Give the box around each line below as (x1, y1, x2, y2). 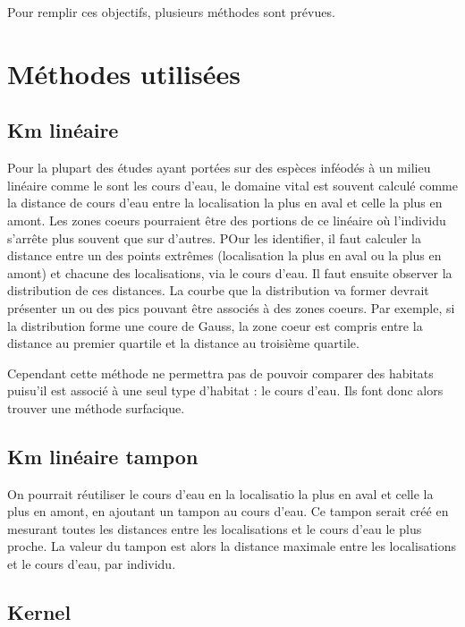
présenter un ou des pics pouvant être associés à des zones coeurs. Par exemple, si (7, 298, 455, 317)
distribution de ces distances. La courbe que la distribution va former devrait (7, 281, 429, 300)
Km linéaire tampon (7, 442, 199, 470)
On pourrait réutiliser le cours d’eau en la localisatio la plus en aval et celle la (7, 484, 434, 503)
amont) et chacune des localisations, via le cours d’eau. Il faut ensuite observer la (7, 263, 452, 282)
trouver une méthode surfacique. (7, 398, 185, 417)
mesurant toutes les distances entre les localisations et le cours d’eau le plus (7, 519, 422, 538)
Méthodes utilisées (7, 55, 241, 91)
